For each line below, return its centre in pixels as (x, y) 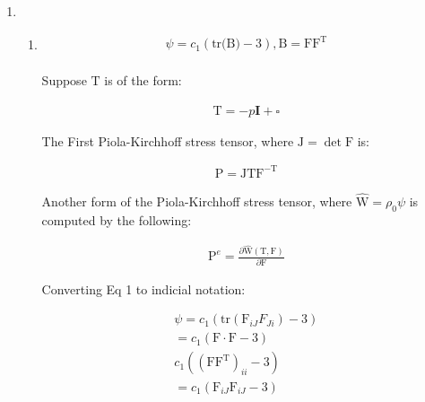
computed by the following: (117, 219)
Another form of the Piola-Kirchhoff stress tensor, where (197, 201)
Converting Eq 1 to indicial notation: (143, 288)
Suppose (64, 80)
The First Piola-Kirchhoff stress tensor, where (168, 140)
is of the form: (143, 80)
